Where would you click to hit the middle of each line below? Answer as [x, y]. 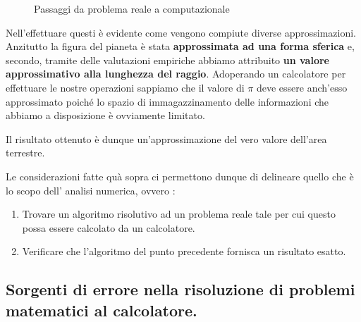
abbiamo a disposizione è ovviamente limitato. [105, 115]
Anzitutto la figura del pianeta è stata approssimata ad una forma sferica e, [180, 46]
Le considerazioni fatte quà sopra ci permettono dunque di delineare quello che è [180, 176]
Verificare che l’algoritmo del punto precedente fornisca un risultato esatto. [184, 251]
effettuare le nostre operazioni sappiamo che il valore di [125, 87]
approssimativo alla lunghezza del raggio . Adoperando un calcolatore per [176, 74]
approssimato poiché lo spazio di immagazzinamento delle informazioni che [167, 101]
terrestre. [25, 153]
